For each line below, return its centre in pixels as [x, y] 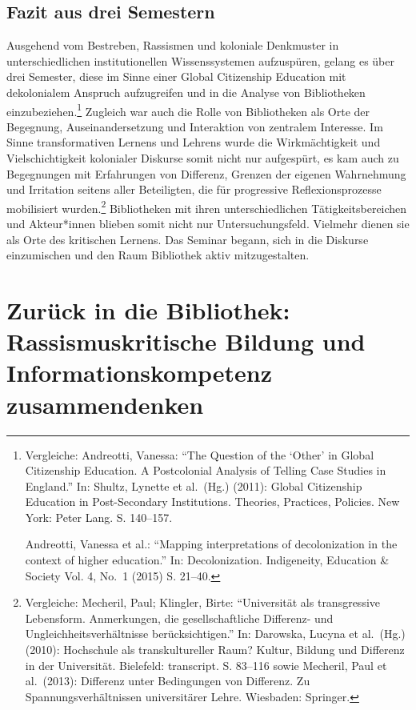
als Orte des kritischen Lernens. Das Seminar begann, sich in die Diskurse [188, 239]
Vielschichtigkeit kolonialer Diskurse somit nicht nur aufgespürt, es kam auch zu [203, 158]
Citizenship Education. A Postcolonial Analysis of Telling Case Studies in [206, 470]
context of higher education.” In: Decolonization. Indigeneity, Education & [207, 560]
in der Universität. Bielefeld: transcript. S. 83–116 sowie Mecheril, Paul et [206, 665]
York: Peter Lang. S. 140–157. [99, 517]
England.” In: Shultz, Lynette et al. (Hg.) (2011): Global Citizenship [194, 485]
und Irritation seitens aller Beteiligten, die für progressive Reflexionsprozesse [194, 189]
